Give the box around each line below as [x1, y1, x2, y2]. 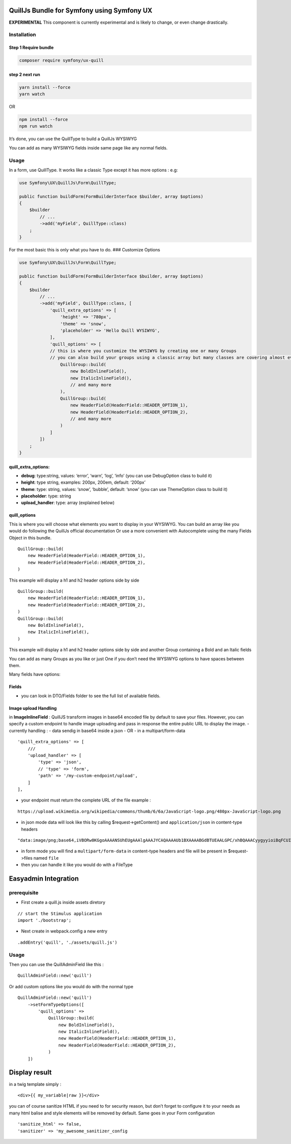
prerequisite [9, 889, 39, 896]
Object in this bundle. [9, 535, 52, 540]
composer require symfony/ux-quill [19, 58, 104, 63]
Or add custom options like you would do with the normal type [9, 983, 133, 989]
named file [33, 855, 59, 861]
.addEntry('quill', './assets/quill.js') [17, 939, 117, 945]
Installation [9, 32, 36, 38]
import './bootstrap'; [17, 917, 72, 923]
